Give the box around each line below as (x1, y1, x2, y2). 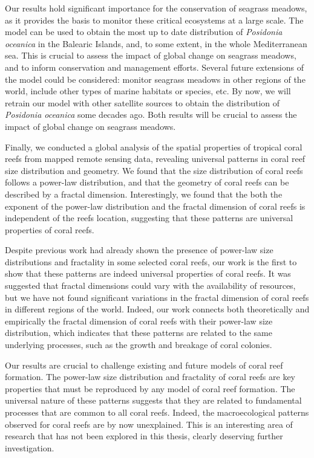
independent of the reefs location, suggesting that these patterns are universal (5, 211, 293, 224)
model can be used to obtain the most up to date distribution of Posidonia (5, 25, 283, 38)
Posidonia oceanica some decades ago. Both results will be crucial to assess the (5, 108, 297, 121)
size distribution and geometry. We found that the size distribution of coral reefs (5, 164, 303, 176)
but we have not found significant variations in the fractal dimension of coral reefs (5, 291, 309, 303)
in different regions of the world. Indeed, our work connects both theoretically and (5, 303, 310, 315)
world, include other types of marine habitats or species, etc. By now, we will (5, 85, 291, 97)
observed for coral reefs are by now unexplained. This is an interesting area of (5, 418, 293, 430)
